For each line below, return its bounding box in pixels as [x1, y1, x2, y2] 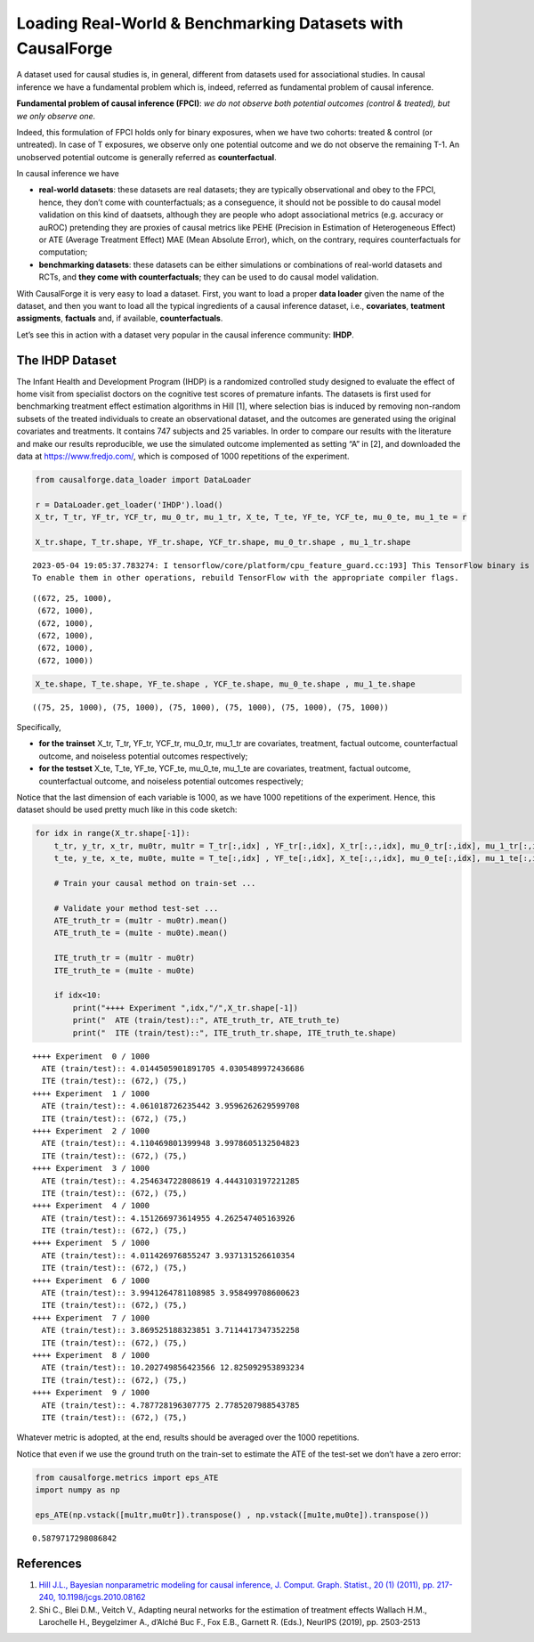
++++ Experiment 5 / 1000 [32, 1238, 150, 1248]
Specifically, [16, 722, 61, 733]
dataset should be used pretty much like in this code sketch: [16, 804, 238, 815]
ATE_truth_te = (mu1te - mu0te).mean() [53, 928, 229, 939]
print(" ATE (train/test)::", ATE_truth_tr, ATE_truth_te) [72, 1015, 341, 1026]
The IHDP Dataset [16, 353, 117, 368]
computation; [38, 247, 88, 257]
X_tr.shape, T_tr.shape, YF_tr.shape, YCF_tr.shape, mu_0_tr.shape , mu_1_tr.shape [35, 537, 411, 547]
